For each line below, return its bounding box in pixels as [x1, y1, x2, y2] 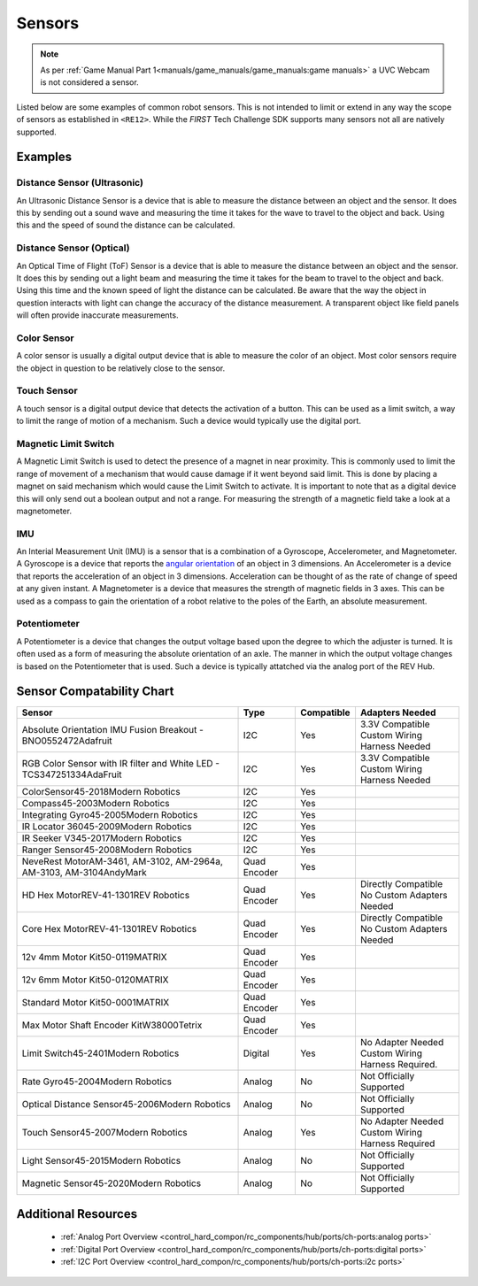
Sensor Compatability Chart [16, 684, 174, 699]
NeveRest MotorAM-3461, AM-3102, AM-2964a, [21, 855, 223, 867]
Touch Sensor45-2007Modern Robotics [21, 1127, 188, 1139]
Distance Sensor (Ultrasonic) [16, 177, 143, 189]
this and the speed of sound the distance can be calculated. [16, 219, 235, 230]
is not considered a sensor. [40, 77, 139, 88]
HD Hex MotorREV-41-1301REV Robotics [21, 889, 190, 902]
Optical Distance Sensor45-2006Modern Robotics [21, 1098, 231, 1111]
